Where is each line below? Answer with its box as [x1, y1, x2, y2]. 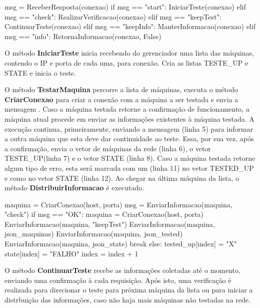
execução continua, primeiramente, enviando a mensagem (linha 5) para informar [4, 123, 253, 134]
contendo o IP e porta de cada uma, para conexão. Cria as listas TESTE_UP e [4, 57, 248, 68]
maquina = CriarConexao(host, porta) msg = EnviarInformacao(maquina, [4, 199, 232, 209]
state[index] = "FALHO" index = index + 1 [4, 248, 138, 258]
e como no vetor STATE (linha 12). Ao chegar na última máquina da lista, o [4, 172, 239, 183]
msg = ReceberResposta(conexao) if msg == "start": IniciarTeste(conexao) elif [4, 2, 246, 12]
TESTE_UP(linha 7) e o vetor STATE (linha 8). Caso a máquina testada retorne [4, 153, 255, 163]
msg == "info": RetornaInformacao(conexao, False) [4, 31, 161, 41]
